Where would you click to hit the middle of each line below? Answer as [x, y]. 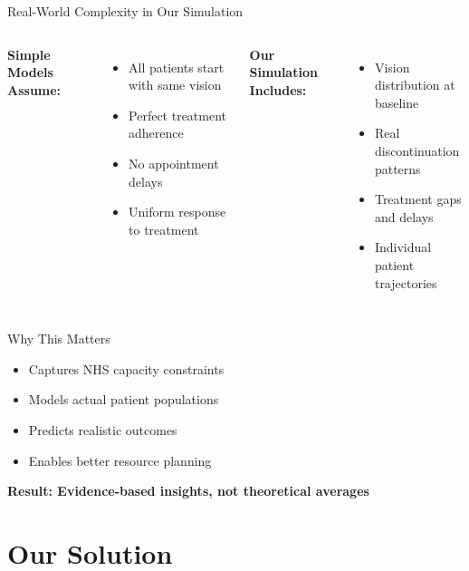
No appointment [174, 163]
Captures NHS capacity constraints [126, 368]
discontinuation [417, 150]
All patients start [177, 67]
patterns [397, 168]
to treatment [164, 229]
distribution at [415, 85]
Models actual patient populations [124, 399]
